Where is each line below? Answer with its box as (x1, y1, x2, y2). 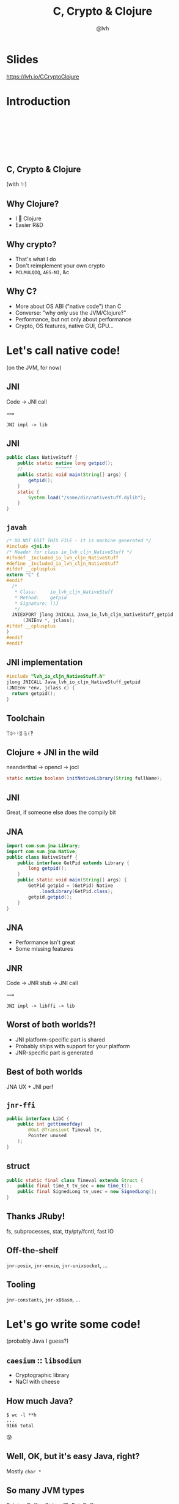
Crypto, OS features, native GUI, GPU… (15, 322, 114, 329)
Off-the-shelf (6, 1245, 59, 1256)
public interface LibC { (6, 1115, 70, 1122)
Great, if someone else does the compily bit (6, 808, 116, 816)
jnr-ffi (6, 1101, 35, 1110)
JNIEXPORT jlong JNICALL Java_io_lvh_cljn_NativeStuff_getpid (12, 612, 174, 618)
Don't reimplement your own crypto (15, 262, 105, 269)
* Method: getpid (14, 594, 67, 600)
